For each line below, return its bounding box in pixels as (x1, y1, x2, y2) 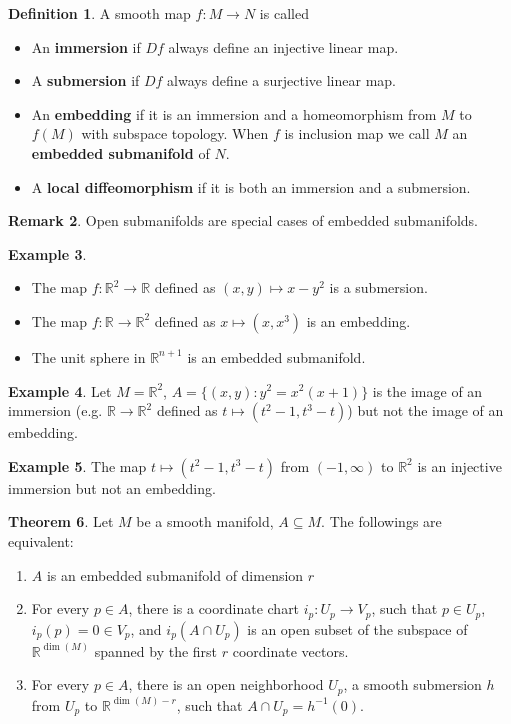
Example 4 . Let (8, 380, 112, 401)
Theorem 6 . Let (8, 511, 114, 532)
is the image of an (372, 380, 483, 401)
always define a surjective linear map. (167, 70, 396, 91)
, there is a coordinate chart (128, 598, 300, 619)
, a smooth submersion (343, 674, 482, 695)
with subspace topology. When (81, 123, 269, 144)
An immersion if (31, 36, 141, 57)
